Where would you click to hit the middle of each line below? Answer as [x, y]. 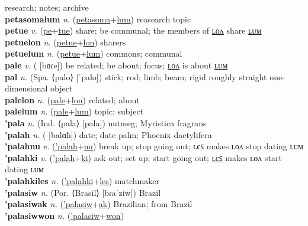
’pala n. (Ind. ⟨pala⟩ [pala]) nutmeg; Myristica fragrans [106, 122]
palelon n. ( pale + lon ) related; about [72, 99]
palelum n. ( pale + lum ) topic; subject [74, 111]
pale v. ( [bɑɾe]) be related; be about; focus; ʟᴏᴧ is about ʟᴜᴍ [116, 65]
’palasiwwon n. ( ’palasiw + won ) [65, 215]
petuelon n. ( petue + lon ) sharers [65, 42]
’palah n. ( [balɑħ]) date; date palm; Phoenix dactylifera [108, 134]
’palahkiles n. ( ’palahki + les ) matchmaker [82, 180]
